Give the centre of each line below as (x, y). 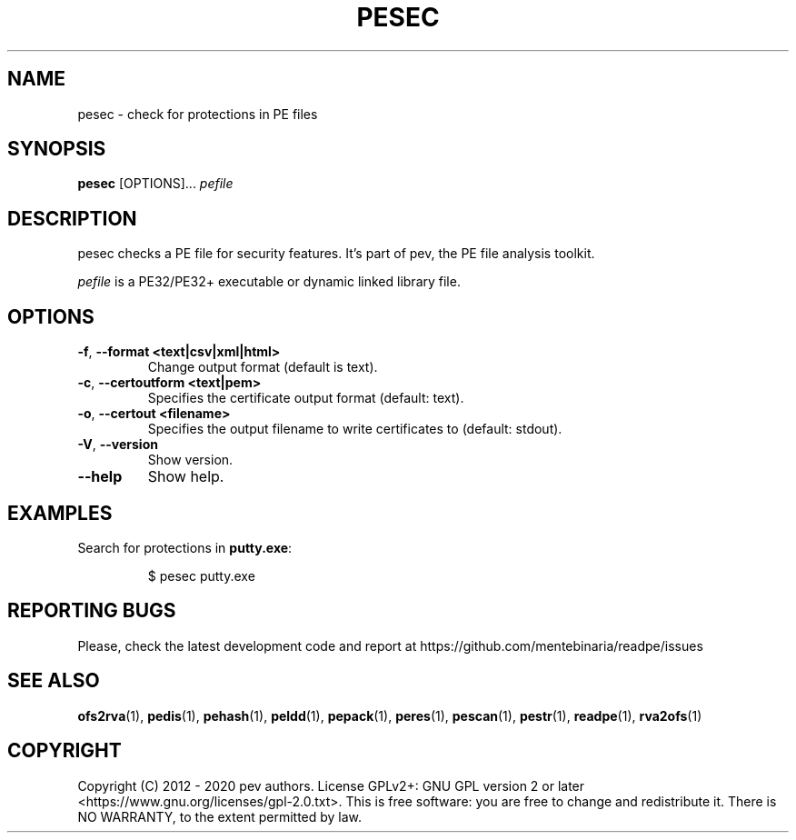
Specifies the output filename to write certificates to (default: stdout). (355, 429)
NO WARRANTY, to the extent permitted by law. (220, 816)
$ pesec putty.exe (201, 575)
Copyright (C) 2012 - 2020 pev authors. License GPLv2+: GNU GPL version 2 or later (331, 785)
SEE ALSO (54, 681)
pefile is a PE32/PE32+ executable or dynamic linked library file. (269, 282)
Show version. (190, 460)
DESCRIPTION (72, 218)
